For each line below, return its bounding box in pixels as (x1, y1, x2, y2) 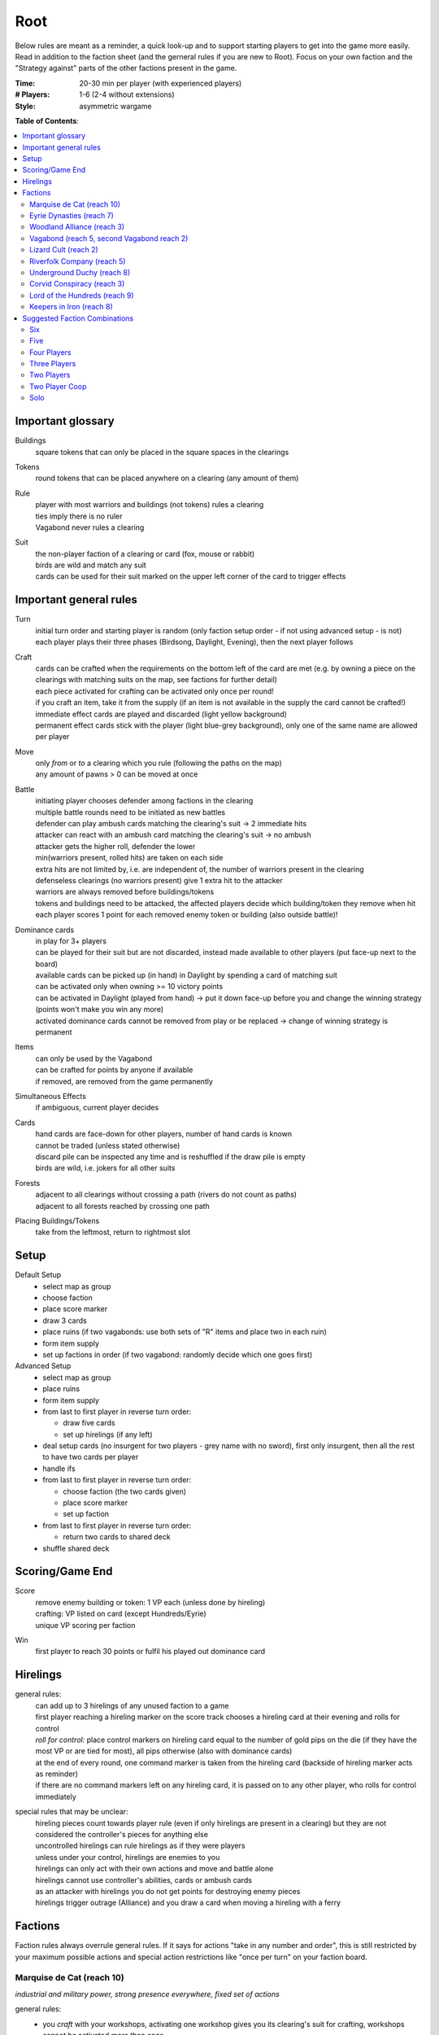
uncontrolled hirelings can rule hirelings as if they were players (35, 1840, 246, 1851)
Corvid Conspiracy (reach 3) (29, 279, 125, 289)
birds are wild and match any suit (35, 560, 146, 570)
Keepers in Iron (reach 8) (29, 302, 113, 312)
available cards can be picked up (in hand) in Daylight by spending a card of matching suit (35, 970, 337, 980)
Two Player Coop (29, 381, 87, 391)
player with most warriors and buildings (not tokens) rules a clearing (35, 500, 264, 510)
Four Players (29, 347, 72, 357)
